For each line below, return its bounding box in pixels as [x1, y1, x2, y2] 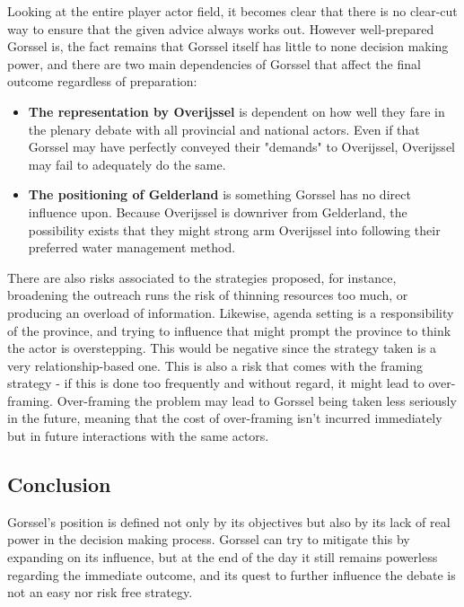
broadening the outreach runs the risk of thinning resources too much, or [7, 286, 408, 304]
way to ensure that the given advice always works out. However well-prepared [7, 19, 434, 38]
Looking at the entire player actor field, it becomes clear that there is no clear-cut [7, 2, 458, 20]
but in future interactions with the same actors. [7, 427, 269, 445]
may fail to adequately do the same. [28, 154, 226, 173]
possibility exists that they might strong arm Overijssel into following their [28, 220, 441, 239]
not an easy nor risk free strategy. [7, 583, 193, 602]
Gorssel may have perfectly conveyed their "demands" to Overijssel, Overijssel [28, 137, 455, 156]
